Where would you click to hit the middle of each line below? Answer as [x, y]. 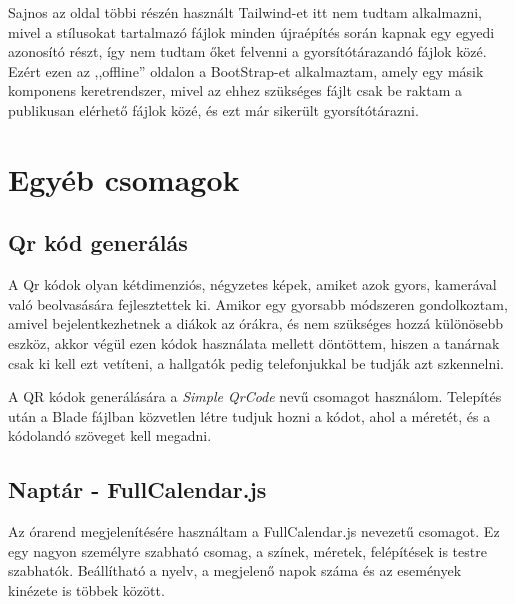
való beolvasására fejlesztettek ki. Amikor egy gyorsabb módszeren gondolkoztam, [258, 303]
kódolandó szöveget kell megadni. [110, 435]
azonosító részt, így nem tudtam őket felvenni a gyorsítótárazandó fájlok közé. [247, 51]
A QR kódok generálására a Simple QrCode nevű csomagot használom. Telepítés [255, 396]
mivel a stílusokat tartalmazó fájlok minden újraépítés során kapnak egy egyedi [251, 31]
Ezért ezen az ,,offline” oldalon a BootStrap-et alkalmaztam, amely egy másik [246, 70]
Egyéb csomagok [124, 178]
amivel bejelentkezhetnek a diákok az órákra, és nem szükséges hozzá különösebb [256, 323]
